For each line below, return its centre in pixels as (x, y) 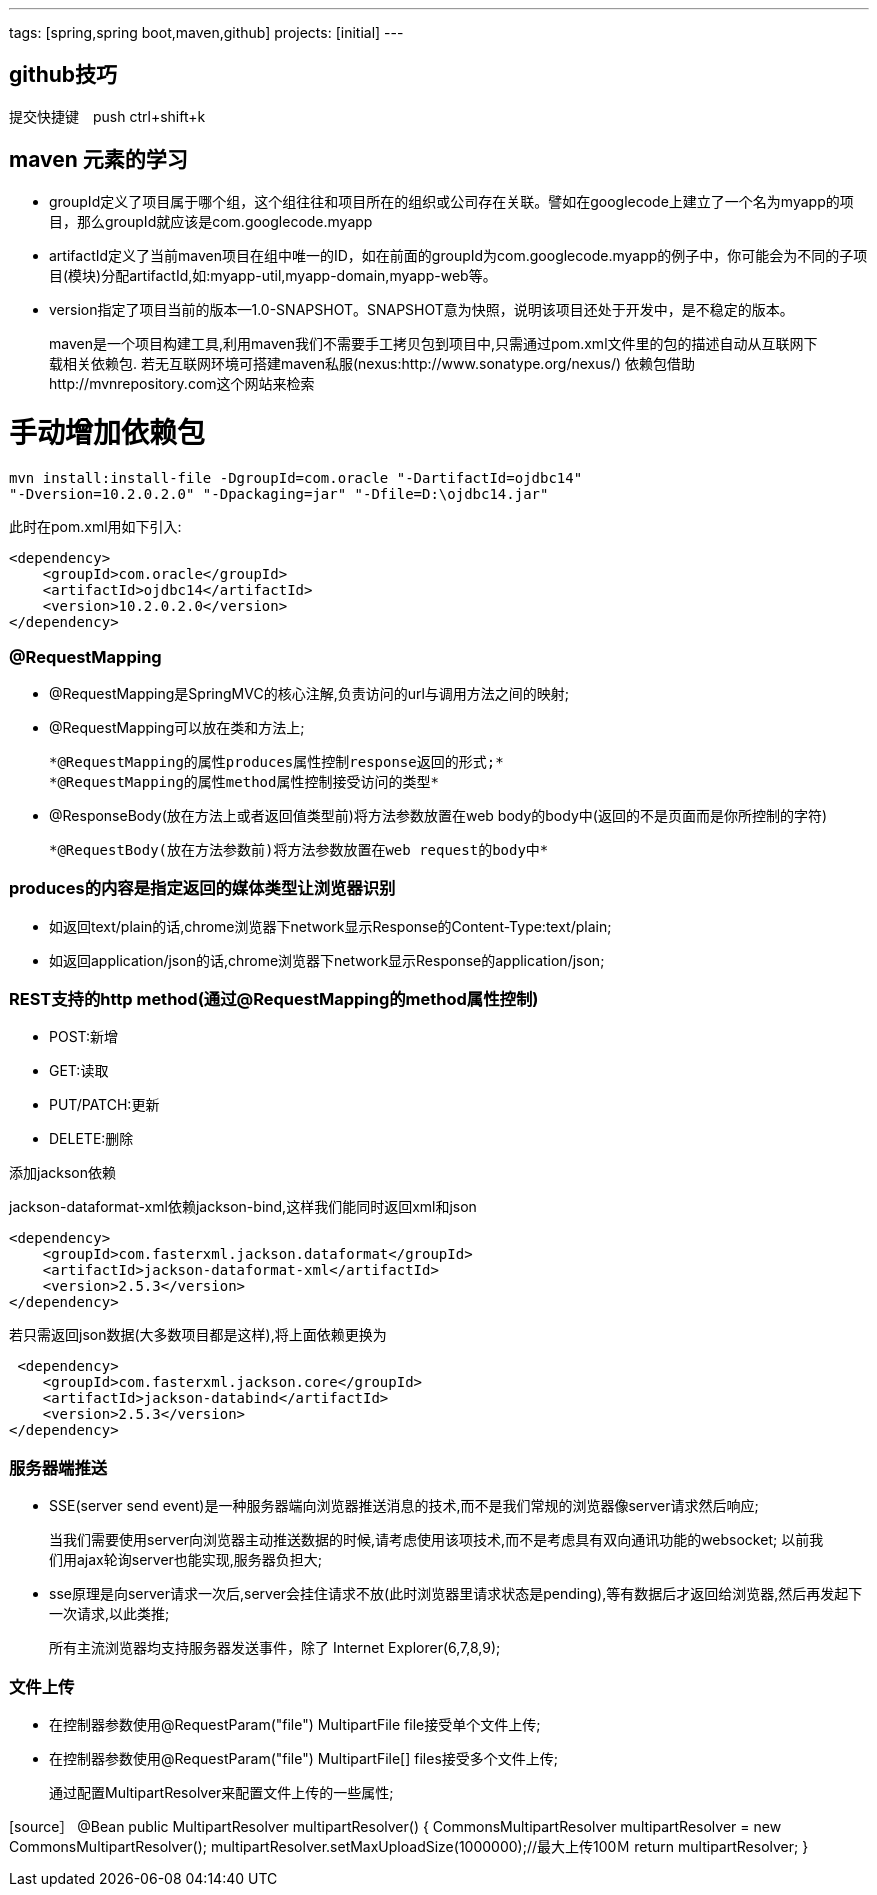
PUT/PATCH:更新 (104, 1105)
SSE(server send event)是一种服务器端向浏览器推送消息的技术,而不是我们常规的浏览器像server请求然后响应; (404, 1506)
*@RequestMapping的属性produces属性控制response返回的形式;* (276, 761)
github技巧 (63, 75)
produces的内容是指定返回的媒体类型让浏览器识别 (202, 888)
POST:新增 (84, 1037)
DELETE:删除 (91, 1139)
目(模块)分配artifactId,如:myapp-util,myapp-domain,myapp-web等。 (273, 275)
